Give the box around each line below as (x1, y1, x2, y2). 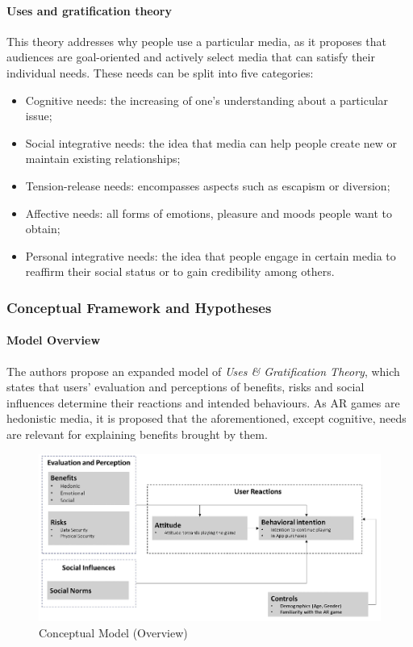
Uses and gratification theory (6, 2, 172, 19)
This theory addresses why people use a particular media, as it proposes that (6, 32, 386, 49)
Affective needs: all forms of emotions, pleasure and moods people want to (25, 204, 393, 221)
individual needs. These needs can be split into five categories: (6, 64, 314, 81)
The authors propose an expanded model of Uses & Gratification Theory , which (6, 362, 400, 379)
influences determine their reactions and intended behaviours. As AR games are (6, 394, 400, 411)
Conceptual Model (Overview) (39, 624, 188, 641)
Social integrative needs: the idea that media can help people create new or (25, 134, 398, 151)
